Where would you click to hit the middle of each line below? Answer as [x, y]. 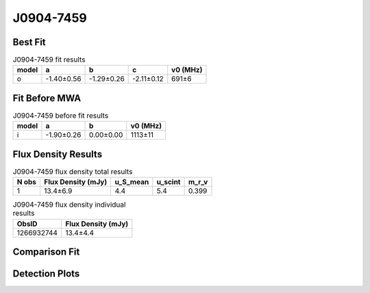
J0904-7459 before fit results [61, 116]
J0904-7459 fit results [49, 60]
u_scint [169, 182]
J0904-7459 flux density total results [73, 172]
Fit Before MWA [47, 98]
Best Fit [29, 42]
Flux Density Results [58, 154]
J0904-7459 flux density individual [69, 205]
